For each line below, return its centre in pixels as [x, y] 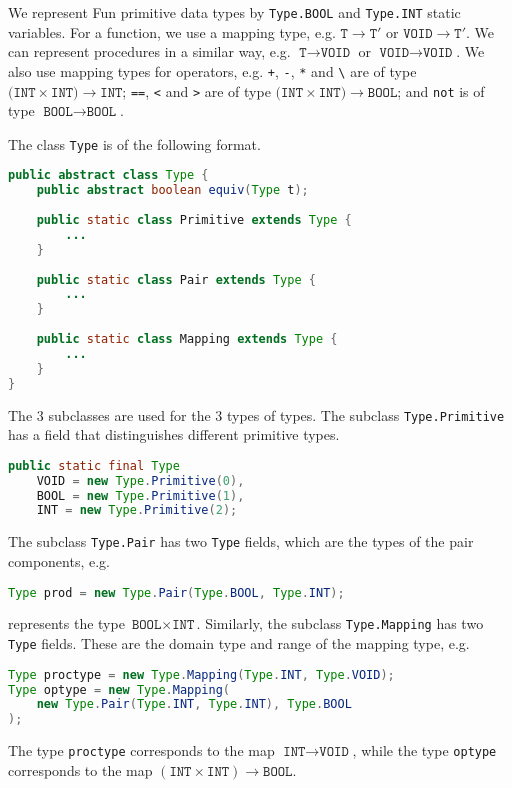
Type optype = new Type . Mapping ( [119, 689]
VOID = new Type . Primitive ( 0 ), [140, 480]
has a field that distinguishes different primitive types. [174, 434]
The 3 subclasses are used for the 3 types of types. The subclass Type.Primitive [256, 414]
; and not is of [441, 90]
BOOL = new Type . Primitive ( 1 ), [140, 495]
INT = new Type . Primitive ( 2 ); [137, 510]
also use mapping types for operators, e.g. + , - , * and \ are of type [212, 70]
